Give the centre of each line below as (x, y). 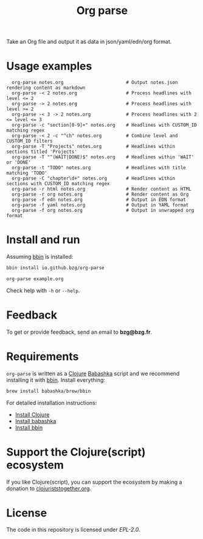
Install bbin (29, 428)
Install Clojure (32, 414)
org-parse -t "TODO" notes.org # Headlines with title (99, 168)
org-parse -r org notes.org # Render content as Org (100, 195)
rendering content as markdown (46, 88)
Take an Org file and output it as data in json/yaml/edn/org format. (89, 42)
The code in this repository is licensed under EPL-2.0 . (74, 530)
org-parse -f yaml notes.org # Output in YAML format (100, 205)
